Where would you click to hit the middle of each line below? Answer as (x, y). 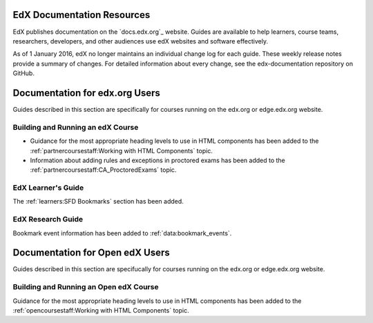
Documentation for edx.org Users (86, 93)
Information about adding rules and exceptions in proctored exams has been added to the (158, 160)
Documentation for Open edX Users (91, 253)
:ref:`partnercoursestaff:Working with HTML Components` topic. (122, 150)
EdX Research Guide (48, 219)
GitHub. (23, 73)
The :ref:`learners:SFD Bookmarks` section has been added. (98, 202)
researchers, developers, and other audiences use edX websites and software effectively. (141, 41)
